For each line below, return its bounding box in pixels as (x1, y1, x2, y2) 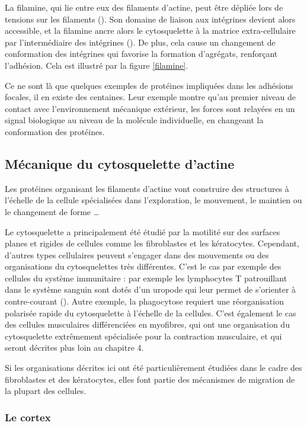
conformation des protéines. (5, 125, 105, 137)
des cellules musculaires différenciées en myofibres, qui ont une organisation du (5, 318, 290, 331)
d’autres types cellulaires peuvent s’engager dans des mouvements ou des (5, 248, 269, 261)
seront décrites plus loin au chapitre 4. (5, 341, 144, 354)
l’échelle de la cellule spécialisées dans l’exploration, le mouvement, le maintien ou (5, 194, 302, 206)
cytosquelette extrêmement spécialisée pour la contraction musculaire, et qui (5, 329, 282, 342)
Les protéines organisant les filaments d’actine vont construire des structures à (5, 182, 289, 194)
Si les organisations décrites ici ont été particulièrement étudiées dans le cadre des (5, 361, 302, 374)
